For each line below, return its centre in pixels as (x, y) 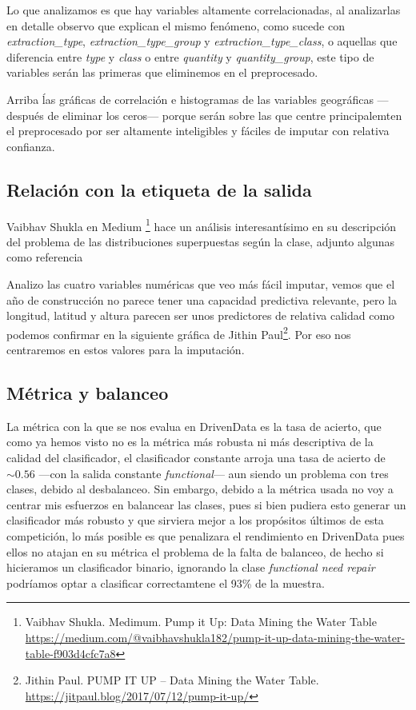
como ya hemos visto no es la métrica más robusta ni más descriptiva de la (190, 442)
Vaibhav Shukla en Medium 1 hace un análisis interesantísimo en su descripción (202, 225)
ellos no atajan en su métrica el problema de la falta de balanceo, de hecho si (195, 551)
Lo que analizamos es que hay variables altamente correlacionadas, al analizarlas (204, 10)
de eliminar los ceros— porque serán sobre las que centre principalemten (225, 115)
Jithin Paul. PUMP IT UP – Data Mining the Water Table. (172, 680)
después (25, 115)
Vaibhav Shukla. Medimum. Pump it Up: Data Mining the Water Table (201, 622)
